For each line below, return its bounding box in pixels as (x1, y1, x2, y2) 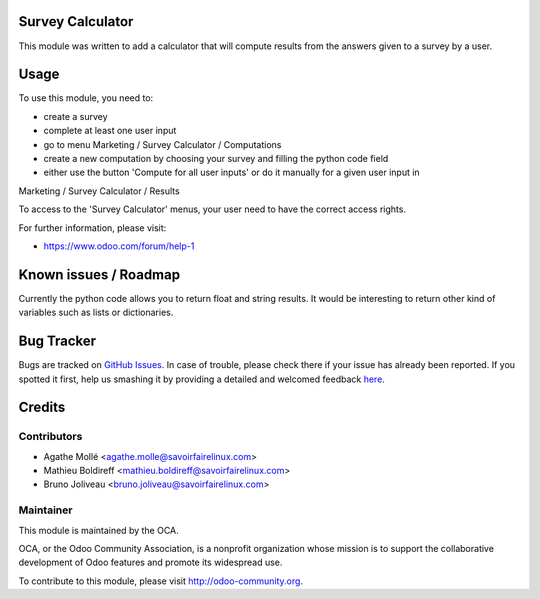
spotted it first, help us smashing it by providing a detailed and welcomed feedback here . (18, 373, 385, 385)
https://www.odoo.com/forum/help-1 (43, 240, 195, 252)
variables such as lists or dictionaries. (18, 306, 174, 319)
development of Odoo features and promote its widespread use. (18, 556, 283, 569)
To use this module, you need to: (18, 92, 154, 104)
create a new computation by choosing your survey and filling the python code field (43, 152, 389, 164)
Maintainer (18, 503, 73, 517)
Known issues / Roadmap (18, 266, 180, 283)
